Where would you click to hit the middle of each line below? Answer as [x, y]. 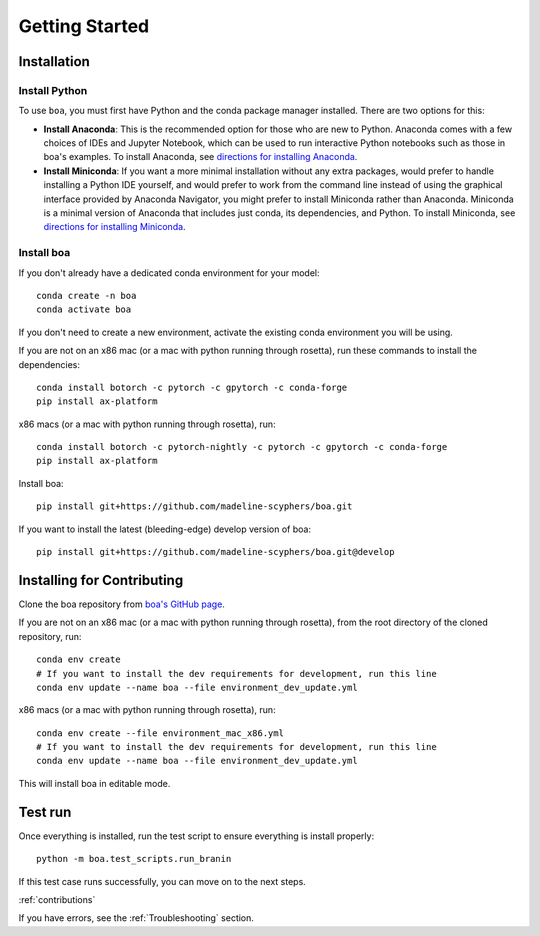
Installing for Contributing [101, 580]
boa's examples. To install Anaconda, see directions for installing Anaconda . [200, 157]
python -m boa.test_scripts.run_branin [134, 859]
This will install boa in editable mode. [94, 783]
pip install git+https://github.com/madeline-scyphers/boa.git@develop [215, 552]
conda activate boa [84, 309]
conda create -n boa [86, 295]
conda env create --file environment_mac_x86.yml [160, 733]
